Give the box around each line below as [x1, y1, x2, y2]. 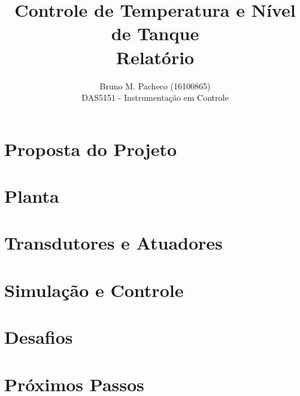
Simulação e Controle [4, 277, 184, 302]
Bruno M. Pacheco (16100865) [99, 79, 211, 92]
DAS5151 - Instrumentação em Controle [81, 91, 229, 104]
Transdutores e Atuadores [4, 230, 223, 255]
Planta [4, 184, 59, 208]
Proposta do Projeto [4, 136, 177, 161]
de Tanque [111, 21, 199, 46]
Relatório [116, 44, 195, 69]
